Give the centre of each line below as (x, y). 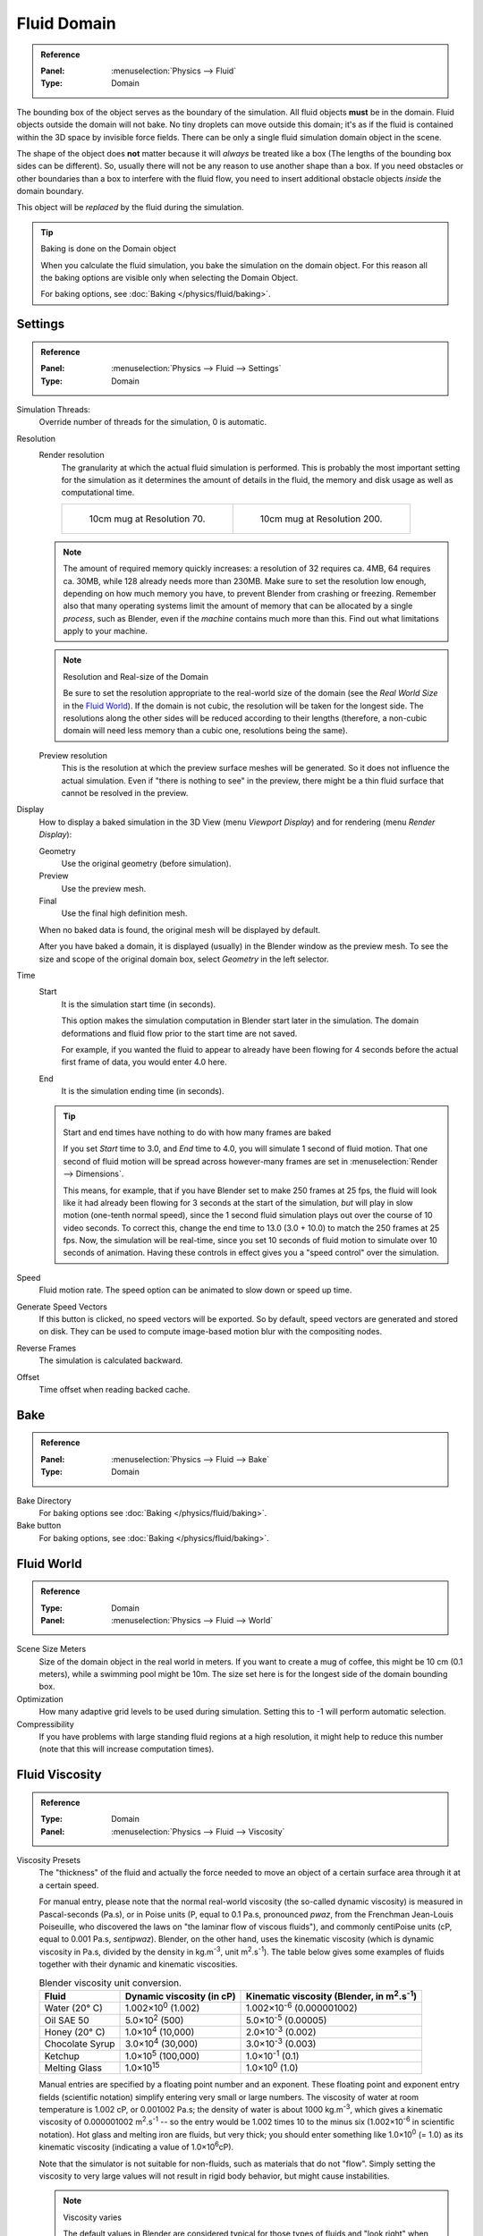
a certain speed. (69, 1885)
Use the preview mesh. (104, 888)
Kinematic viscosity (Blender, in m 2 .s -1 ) (332, 1995)
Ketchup (62, 2055)
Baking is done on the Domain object (108, 249)
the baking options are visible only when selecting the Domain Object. (169, 278)
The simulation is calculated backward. (111, 1360)
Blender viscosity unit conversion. (110, 1983)
